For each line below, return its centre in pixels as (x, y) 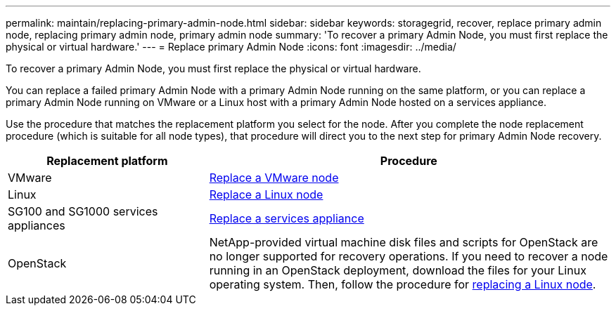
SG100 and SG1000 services (83, 211)
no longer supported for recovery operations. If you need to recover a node (409, 256)
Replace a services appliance (287, 218)
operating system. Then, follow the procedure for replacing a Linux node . (403, 284)
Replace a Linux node (266, 194)
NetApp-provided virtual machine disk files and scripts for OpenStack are (404, 242)
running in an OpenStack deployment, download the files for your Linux (398, 270)
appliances (37, 225)
